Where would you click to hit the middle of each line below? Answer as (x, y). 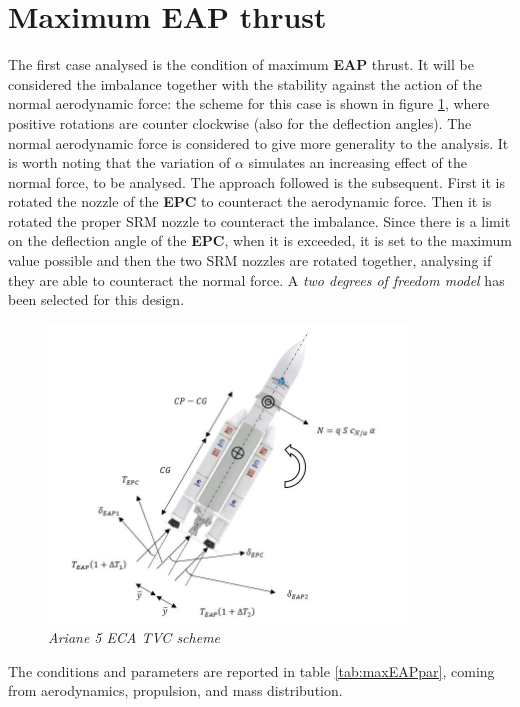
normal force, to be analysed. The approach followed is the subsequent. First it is (257, 181)
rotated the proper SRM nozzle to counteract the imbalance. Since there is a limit (259, 220)
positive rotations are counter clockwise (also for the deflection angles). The (240, 122)
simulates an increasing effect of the (357, 162)
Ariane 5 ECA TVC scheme (134, 637)
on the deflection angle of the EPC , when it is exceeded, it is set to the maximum (260, 240)
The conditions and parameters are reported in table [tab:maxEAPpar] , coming (251, 670)
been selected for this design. (96, 299)
